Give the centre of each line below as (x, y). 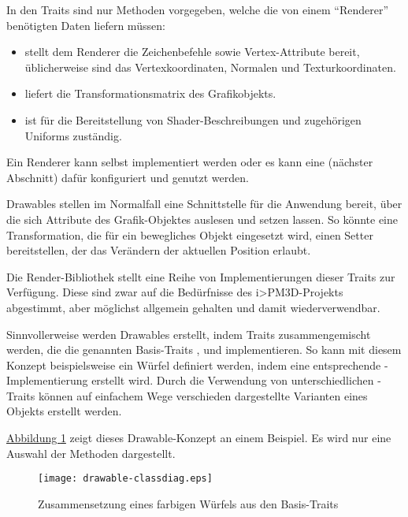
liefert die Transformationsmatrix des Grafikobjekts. (150, 93)
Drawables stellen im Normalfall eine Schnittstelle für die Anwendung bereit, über (204, 204)
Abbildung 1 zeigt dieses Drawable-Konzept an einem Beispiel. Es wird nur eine (199, 438)
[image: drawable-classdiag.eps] (125, 479)
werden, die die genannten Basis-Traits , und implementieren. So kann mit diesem (204, 350)
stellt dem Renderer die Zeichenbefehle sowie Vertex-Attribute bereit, (192, 52)
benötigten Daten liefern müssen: (86, 25)
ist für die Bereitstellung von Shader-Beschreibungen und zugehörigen (193, 119)
